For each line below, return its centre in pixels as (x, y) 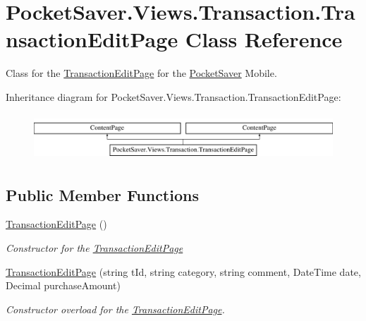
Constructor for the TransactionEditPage (94, 248)
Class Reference (264, 39)
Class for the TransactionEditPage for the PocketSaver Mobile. (141, 73)
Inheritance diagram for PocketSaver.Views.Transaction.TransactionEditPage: (173, 96)
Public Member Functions (102, 194)
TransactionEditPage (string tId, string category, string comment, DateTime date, (183, 271)
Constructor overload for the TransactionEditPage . (115, 309)
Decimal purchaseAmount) (63, 285)
